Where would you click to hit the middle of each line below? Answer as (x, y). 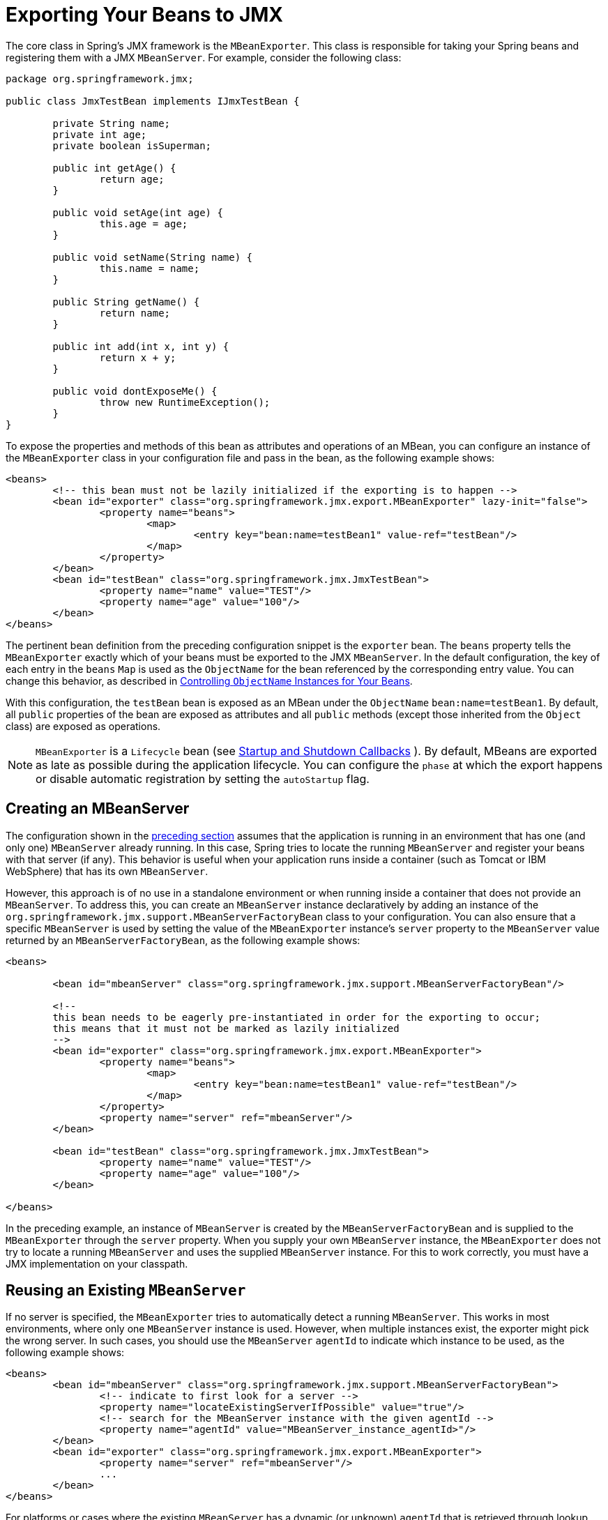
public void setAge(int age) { (138, 212)
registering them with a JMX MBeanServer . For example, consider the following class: (204, 57)
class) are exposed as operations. (83, 726)
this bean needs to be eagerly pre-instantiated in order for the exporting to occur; (297, 1017)
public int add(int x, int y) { (141, 346)
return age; (132, 179)
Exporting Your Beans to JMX (145, 15)
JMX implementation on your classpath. (97, 1263)
